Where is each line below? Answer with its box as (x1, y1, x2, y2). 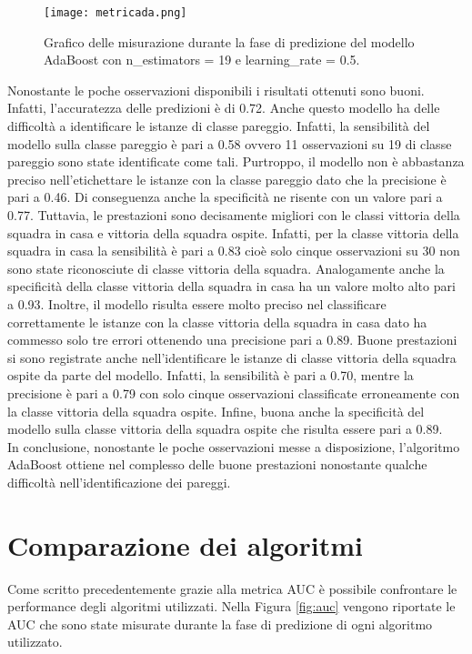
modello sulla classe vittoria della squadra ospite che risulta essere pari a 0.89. (7, 419, 443, 438)
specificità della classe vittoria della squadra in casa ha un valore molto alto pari (7, 277, 456, 296)
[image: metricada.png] (44, 6, 187, 19)
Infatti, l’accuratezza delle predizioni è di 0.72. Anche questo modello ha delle (7, 98, 440, 117)
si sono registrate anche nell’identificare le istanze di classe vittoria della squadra (7, 347, 457, 367)
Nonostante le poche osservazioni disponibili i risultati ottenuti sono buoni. (7, 80, 425, 99)
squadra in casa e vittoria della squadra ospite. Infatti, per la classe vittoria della (7, 223, 459, 242)
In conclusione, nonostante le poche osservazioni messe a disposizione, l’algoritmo (7, 437, 460, 456)
